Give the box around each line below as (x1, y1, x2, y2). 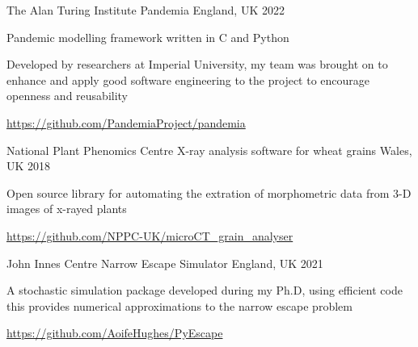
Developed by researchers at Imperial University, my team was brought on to (6, 56, 388, 73)
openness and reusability (6, 87, 129, 104)
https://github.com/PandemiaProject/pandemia (6, 114, 246, 131)
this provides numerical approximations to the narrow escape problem (6, 297, 353, 314)
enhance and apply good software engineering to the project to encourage (6, 71, 370, 88)
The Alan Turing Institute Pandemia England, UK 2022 (6, 2, 285, 18)
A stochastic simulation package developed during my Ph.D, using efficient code (6, 282, 403, 299)
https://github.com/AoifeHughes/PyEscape (6, 324, 223, 341)
